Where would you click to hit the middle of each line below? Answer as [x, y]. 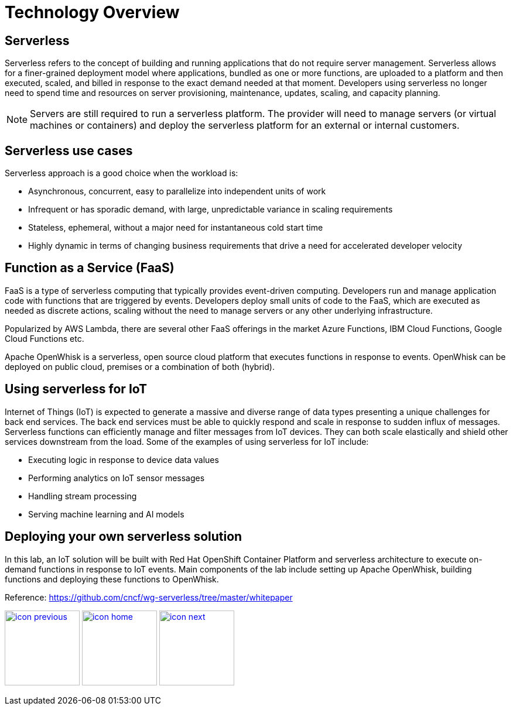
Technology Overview [92, 12]
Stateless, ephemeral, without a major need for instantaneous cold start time [176, 228]
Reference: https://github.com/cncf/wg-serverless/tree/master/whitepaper [149, 597]
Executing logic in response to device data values [124, 459]
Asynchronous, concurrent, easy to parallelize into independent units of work [177, 191]
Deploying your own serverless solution [124, 537]
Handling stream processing [83, 496]
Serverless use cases [69, 150]
